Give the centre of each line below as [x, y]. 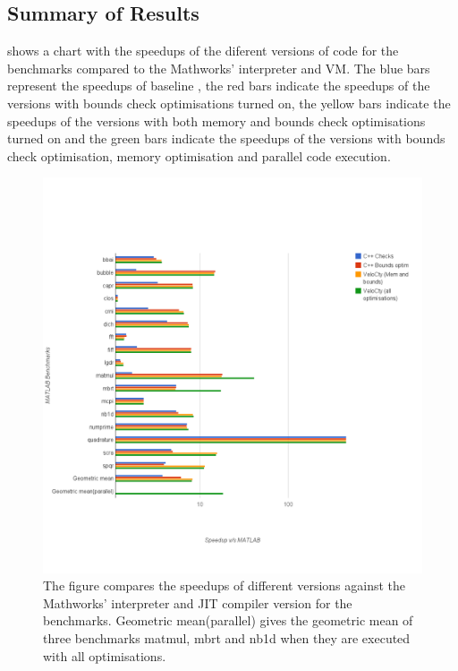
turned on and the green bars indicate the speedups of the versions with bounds [226, 138]
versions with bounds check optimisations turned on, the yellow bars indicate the [229, 103]
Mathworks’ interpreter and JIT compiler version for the [198, 602]
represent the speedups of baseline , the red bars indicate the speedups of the [219, 86]
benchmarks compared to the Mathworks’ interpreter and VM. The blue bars [219, 68]
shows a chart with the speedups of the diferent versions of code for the [203, 51]
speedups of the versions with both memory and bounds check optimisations [216, 120]
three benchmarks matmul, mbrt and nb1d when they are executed [227, 637]
